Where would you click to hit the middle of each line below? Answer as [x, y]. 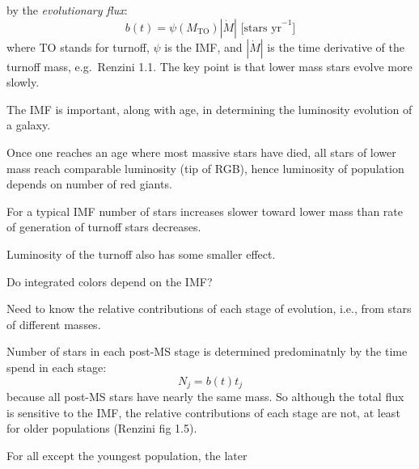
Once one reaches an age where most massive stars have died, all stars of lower [201, 152]
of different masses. [54, 324]
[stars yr [261, 28]
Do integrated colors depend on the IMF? [110, 281]
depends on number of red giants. [89, 184]
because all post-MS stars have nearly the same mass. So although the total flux [205, 396]
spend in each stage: [57, 367]
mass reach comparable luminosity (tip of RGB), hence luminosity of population [205, 168]
